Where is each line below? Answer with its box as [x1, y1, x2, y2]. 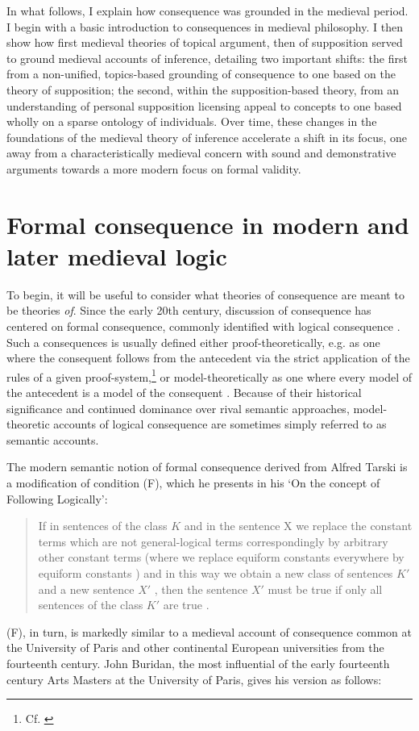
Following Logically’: [6, 490, 108, 507]
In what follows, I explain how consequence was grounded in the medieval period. [6, 2, 409, 19]
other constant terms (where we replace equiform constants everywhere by [38, 549, 404, 566]
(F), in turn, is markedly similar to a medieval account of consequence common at [6, 623, 412, 640]
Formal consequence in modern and [6, 207, 409, 240]
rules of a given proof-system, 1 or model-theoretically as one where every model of [6, 365, 412, 385]
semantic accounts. [6, 431, 99, 448]
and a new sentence [38, 580, 135, 597]
